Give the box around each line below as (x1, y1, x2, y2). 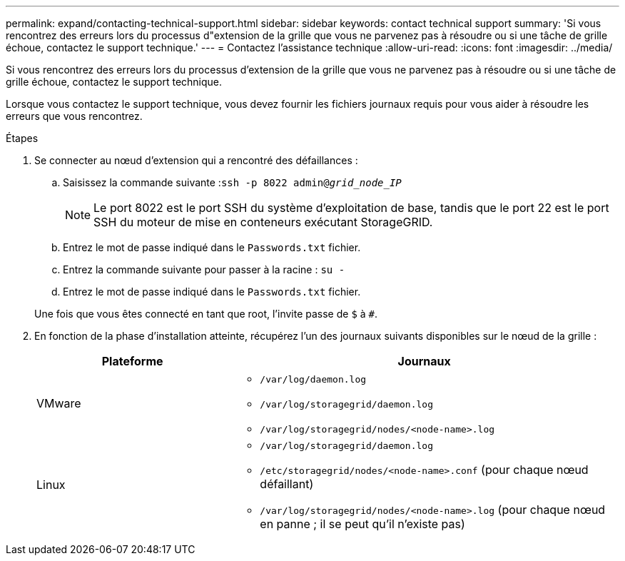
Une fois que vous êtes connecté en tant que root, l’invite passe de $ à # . (34, 308, 378, 320)
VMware (36, 395, 81, 410)
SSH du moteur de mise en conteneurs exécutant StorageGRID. (93, 215, 433, 229)
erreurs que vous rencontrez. (6, 110, 143, 122)
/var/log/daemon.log (260, 374, 367, 385)
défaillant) (260, 477, 314, 491)
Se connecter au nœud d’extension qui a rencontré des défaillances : (34, 154, 358, 166)
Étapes (6, 132, 39, 144)
